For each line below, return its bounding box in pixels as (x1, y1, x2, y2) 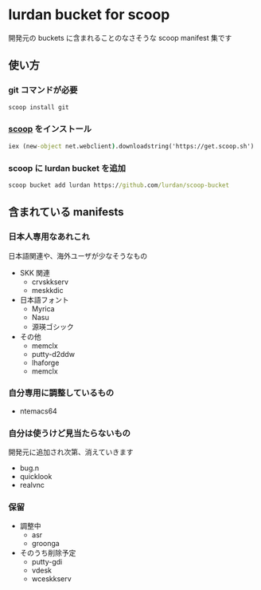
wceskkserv (31, 574, 72, 584)
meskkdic (31, 285, 64, 295)
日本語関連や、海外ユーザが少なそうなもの (8, 251, 148, 260)
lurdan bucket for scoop (8, 6, 170, 24)
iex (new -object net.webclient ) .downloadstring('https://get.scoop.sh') (8, 142, 255, 150)
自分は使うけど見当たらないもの (8, 427, 131, 438)
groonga (31, 539, 60, 548)
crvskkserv (31, 277, 69, 287)
